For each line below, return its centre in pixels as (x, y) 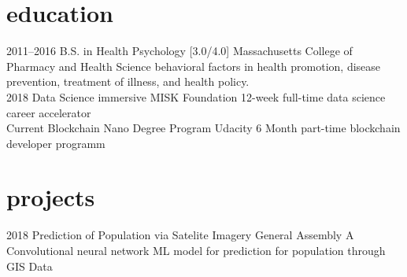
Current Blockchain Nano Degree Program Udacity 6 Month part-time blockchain (203, 128)
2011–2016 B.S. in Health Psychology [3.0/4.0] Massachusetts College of (179, 51)
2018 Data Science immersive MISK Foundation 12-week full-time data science (196, 96)
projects (51, 197)
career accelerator (49, 112)
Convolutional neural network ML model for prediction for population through (196, 250)
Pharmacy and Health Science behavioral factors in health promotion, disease (194, 66)
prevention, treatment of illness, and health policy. (128, 81)
